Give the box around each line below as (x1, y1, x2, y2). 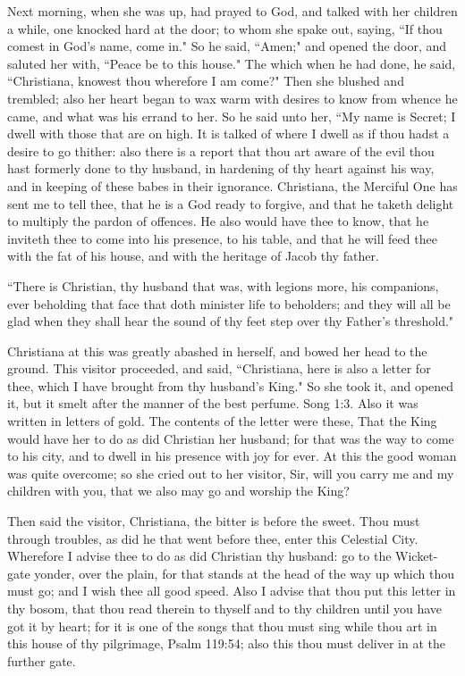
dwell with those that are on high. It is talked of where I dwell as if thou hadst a (7, 124, 450, 143)
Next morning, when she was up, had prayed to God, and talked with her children (7, 2, 458, 20)
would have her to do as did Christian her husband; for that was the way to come (7, 429, 454, 447)
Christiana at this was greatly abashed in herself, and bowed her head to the (7, 341, 427, 360)
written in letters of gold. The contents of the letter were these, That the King (7, 412, 437, 430)
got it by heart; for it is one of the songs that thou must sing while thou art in (7, 616, 437, 635)
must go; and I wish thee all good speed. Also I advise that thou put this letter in (7, 581, 456, 600)
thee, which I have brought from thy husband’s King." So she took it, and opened (7, 376, 454, 395)
